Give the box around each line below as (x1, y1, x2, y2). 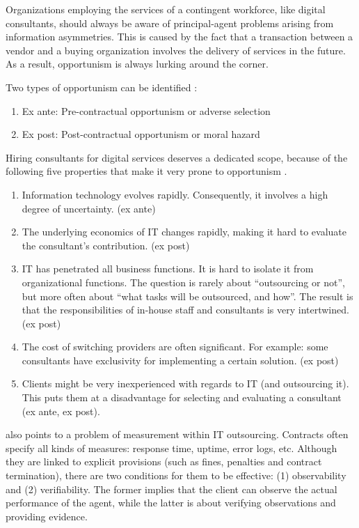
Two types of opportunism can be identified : (6, 79, 198, 94)
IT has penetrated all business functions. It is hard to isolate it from (22, 261, 314, 276)
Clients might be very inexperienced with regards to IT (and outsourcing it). (22, 376, 349, 391)
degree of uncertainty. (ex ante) (22, 201, 156, 215)
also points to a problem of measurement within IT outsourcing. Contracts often (6, 427, 349, 442)
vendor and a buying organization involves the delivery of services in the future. (6, 42, 346, 57)
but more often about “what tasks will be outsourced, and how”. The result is (22, 288, 353, 303)
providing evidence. (6, 508, 88, 523)
